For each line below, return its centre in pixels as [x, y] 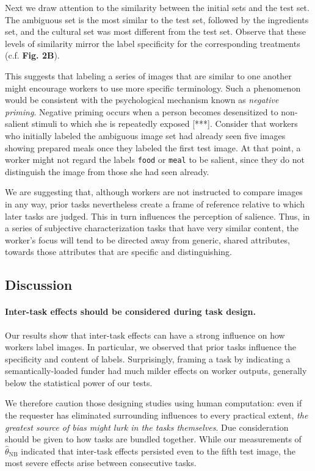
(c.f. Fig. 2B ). [32, 55]
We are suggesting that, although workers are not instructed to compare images [154, 192]
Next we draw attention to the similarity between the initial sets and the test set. [157, 7]
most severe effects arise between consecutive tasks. [101, 463]
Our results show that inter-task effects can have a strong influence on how [145, 335]
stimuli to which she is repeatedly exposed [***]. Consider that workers [165, 124]
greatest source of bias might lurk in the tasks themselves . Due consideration [147, 427]
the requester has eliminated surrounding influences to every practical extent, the [157, 415]
